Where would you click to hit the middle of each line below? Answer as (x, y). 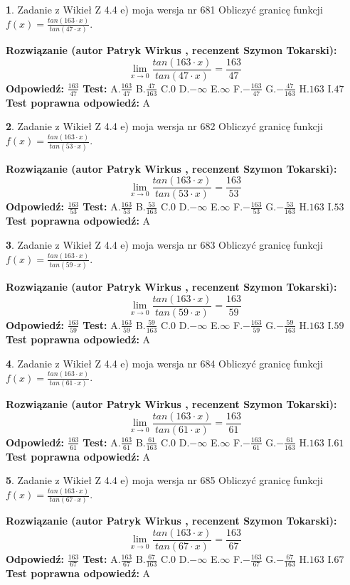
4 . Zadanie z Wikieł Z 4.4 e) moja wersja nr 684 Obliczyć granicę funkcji (164, 363)
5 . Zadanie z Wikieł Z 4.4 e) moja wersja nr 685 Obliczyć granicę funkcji (164, 480)
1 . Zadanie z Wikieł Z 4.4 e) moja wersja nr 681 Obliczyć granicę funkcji (164, 9)
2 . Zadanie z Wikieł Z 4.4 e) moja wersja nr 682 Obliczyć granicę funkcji (164, 126)
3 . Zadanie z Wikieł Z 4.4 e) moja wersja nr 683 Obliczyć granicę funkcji (164, 245)
